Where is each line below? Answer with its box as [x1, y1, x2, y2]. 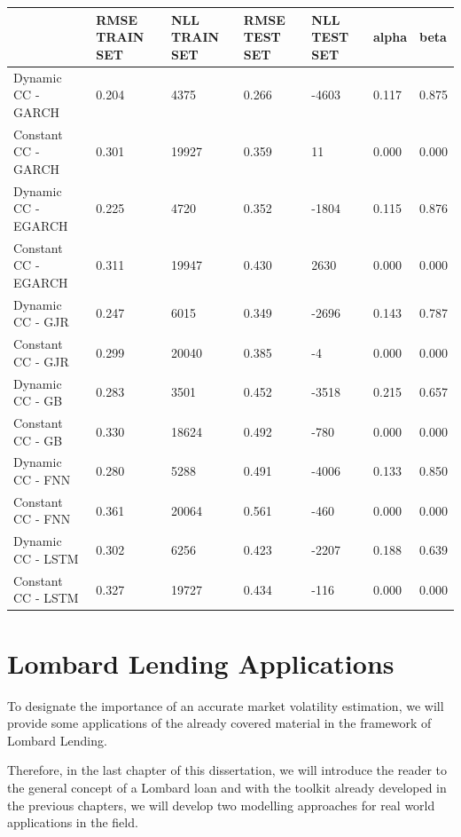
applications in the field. [7, 813, 138, 832]
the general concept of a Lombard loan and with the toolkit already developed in [7, 778, 447, 796]
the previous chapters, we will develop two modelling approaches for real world [7, 795, 435, 814]
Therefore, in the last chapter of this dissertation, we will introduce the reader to [7, 761, 448, 779]
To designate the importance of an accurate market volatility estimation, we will [7, 696, 444, 715]
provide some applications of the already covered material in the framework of [7, 714, 432, 732]
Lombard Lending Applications [7, 644, 395, 681]
